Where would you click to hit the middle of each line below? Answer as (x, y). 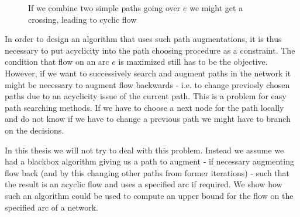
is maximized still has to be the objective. (193, 62)
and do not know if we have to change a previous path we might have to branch (148, 119)
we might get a (216, 8)
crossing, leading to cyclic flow (82, 19)
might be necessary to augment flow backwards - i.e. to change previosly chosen (147, 84)
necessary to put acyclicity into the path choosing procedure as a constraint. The (150, 50)
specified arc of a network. (51, 207)
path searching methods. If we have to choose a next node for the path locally (144, 107)
